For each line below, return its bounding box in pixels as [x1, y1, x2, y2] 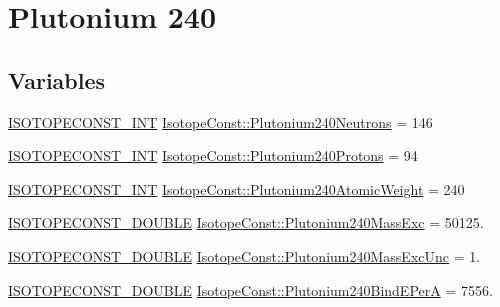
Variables [8, 64, 106, 95]
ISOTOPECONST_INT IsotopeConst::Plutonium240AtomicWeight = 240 [8, 178, 465, 199]
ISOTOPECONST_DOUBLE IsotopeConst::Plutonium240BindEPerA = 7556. [8, 279, 493, 300]
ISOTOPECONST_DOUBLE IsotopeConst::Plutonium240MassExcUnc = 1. [8, 245, 481, 266]
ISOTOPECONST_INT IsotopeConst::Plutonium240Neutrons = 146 [8, 111, 433, 132]
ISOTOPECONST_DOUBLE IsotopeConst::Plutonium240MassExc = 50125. [8, 212, 484, 233]
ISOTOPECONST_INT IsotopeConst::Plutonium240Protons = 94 [8, 145, 418, 166]
